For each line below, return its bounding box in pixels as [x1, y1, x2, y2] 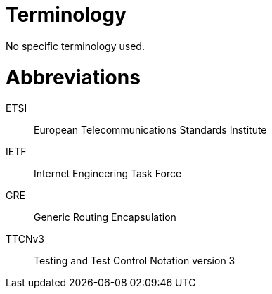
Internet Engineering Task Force [34, 167, 182, 180]
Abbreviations [6, 65, 141, 89]
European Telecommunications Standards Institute [34, 124, 267, 136]
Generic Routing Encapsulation [34, 211, 176, 224]
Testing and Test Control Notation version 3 [34, 255, 235, 267]
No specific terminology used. [6, 39, 145, 52]
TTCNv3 [6, 233, 45, 245]
